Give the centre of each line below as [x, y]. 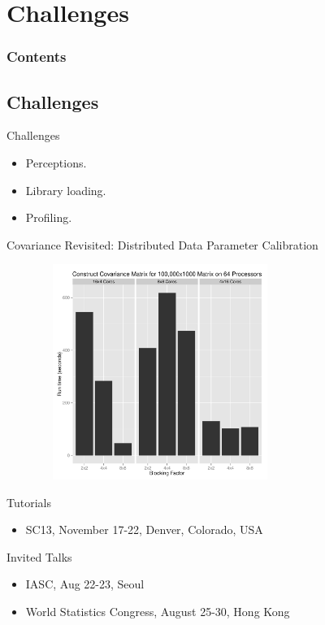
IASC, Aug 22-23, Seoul [85, 584]
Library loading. [66, 190]
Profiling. [49, 217]
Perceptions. [56, 163]
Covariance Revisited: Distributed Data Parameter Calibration [162, 244]
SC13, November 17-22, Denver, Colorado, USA [144, 530]
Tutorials [29, 502]
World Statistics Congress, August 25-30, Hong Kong [158, 611]
